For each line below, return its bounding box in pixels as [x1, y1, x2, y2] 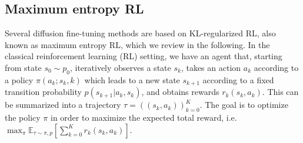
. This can [262, 86, 299, 98]
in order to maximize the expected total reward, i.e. [50, 111, 237, 124]
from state [5, 61, 42, 73]
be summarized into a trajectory [5, 98, 121, 111]
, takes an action [181, 61, 241, 73]
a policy [5, 73, 34, 86]
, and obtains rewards [141, 86, 219, 98]
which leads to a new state [84, 73, 180, 86]
